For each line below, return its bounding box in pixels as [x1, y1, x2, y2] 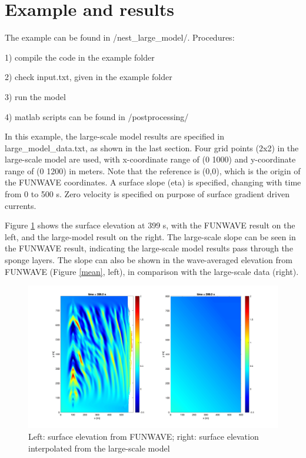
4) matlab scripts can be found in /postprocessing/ [5, 110, 189, 122]
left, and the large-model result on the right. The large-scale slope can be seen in [5, 230, 296, 243]
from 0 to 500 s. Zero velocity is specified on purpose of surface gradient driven [5, 188, 290, 200]
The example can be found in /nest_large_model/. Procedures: [5, 31, 235, 44]
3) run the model [5, 90, 66, 102]
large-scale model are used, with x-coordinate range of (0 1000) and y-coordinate [5, 153, 296, 165]
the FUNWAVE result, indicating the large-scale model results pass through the [5, 242, 293, 254]
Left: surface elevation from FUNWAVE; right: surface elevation [28, 430, 259, 443]
